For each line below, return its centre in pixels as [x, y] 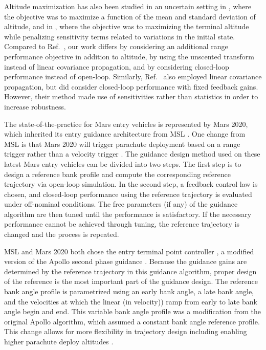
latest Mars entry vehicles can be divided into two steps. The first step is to [123, 163]
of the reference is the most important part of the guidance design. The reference [131, 281]
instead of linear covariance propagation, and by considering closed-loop [117, 66]
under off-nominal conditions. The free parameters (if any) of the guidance [121, 204]
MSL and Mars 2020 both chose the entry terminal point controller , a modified [129, 251]
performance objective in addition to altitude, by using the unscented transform [129, 56]
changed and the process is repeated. [62, 234]
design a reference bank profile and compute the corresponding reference [117, 174]
